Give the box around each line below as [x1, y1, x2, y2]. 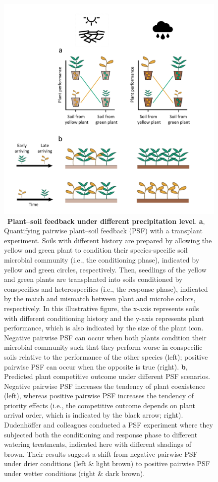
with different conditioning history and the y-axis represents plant [4, 313, 204, 323]
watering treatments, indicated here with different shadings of [4, 439, 191, 449]
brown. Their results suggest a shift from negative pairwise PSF [4, 448, 198, 459]
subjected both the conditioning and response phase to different [4, 429, 198, 439]
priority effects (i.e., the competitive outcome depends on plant [4, 400, 195, 410]
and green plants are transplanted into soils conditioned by [4, 274, 183, 284]
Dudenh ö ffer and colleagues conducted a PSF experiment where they [4, 420, 213, 430]
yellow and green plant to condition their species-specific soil [4, 245, 188, 255]
